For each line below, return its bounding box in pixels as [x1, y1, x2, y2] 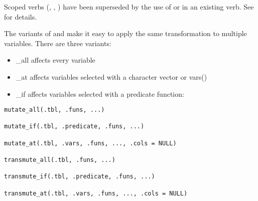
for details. [4, 11, 37, 22]
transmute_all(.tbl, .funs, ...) [4, 156, 115, 164]
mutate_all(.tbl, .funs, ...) [4, 106, 105, 114]
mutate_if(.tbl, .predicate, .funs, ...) [4, 123, 145, 130]
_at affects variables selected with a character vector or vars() [16, 71, 207, 82]
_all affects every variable [16, 55, 95, 65]
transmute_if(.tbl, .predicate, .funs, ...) [4, 173, 155, 180]
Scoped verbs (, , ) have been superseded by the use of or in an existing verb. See [4, 2, 254, 12]
